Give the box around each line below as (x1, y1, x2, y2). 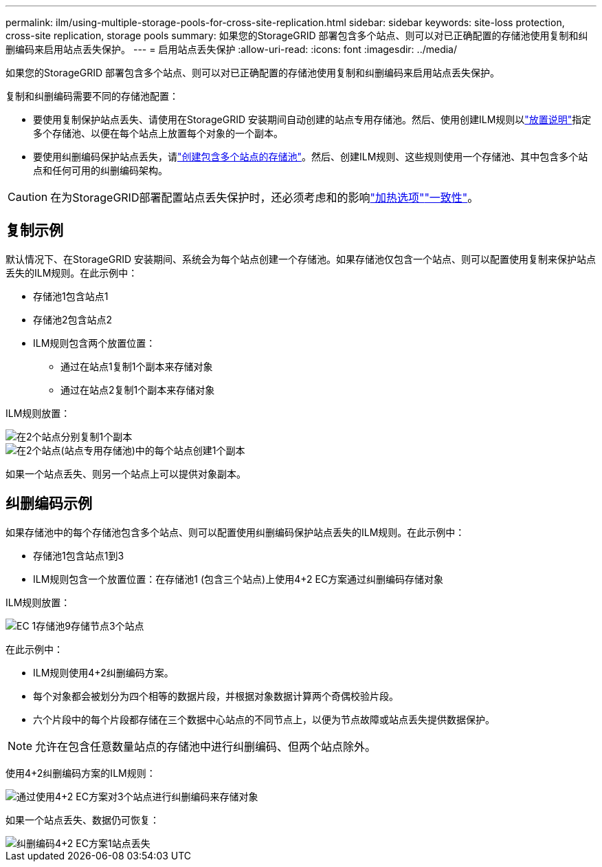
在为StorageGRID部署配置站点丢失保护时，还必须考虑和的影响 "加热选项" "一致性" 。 (50, 191, 479, 204)
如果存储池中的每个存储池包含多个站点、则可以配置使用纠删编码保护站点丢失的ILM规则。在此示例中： (5, 526, 465, 538)
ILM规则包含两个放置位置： (33, 336, 156, 349)
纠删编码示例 (5, 495, 92, 513)
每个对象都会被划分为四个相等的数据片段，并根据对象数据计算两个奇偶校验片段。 (33, 689, 399, 702)
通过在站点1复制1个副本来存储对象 (60, 360, 213, 372)
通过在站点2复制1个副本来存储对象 (60, 383, 215, 396)
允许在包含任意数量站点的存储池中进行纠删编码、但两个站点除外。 (35, 739, 377, 753)
